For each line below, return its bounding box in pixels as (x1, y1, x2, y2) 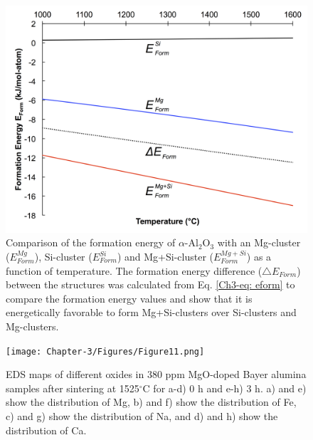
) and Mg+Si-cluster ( (117, 249, 214, 264)
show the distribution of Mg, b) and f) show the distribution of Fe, (6, 394, 297, 409)
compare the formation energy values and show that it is (6, 290, 253, 305)
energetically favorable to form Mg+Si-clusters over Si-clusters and (6, 305, 297, 320)
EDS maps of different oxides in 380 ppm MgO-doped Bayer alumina (6, 367, 307, 382)
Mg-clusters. (6, 318, 59, 333)
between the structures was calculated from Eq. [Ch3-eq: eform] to (6, 277, 295, 292)
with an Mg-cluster (217, 235, 301, 250)
